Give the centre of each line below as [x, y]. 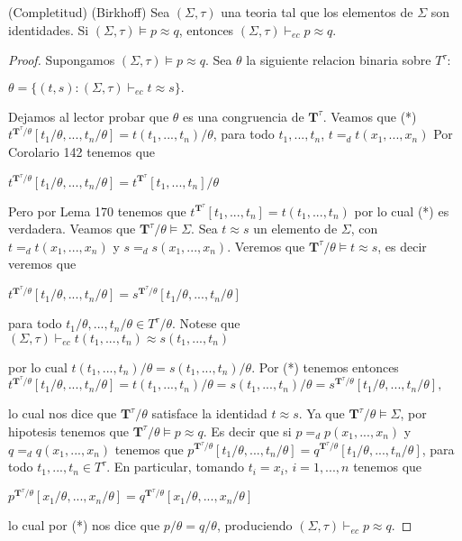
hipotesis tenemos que [68, 431]
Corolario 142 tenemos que [82, 151]
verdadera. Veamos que [72, 229]
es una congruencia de [244, 116]
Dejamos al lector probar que [89, 116]
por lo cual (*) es [402, 211]
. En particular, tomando [176, 467]
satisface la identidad [209, 413]
